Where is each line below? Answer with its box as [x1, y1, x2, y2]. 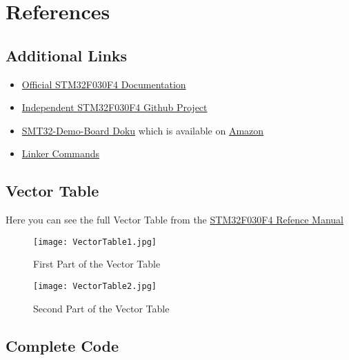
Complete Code [6, 334, 119, 356]
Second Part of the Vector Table [33, 301, 170, 315]
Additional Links [6, 44, 128, 66]
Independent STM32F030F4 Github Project [21, 100, 208, 114]
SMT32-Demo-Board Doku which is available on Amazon [21, 123, 264, 137]
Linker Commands [21, 146, 100, 161]
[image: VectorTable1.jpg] [33, 237, 157, 247]
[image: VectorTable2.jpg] [33, 281, 157, 291]
